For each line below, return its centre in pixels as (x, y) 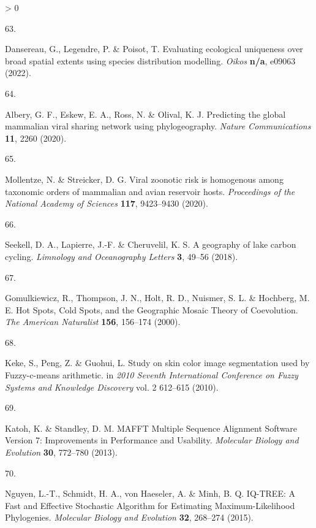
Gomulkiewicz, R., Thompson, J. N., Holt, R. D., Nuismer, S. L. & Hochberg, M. (157, 298)
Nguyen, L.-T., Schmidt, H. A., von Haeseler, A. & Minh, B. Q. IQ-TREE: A (150, 493)
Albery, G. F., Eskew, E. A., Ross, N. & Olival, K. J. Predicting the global (145, 114)
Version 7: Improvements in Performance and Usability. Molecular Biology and (152, 440)
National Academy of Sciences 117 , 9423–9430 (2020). (107, 203)
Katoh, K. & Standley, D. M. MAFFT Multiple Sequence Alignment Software (151, 428)
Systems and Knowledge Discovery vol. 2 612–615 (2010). (112, 387)
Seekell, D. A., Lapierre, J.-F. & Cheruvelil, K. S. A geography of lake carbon (151, 244)
